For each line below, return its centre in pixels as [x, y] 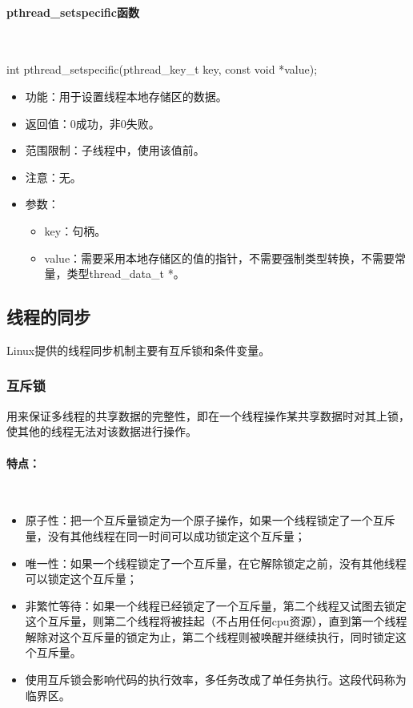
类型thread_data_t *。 [126, 274]
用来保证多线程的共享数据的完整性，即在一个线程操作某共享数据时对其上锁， [208, 415]
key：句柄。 [75, 230]
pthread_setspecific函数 [73, 12]
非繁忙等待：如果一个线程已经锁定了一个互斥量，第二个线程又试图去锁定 [216, 605]
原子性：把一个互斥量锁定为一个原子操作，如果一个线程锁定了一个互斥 [210, 520]
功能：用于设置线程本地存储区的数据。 [126, 96]
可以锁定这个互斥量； [81, 579]
